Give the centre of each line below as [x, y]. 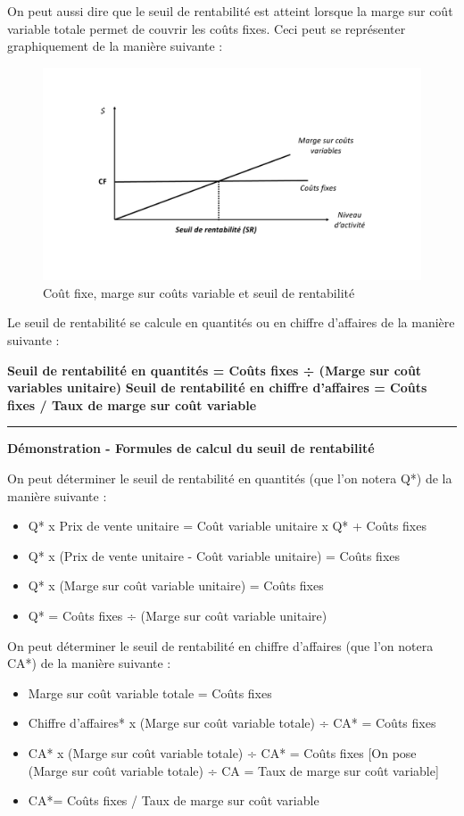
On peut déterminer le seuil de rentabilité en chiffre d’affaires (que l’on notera [220, 645]
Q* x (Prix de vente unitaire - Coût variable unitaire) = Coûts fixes [214, 555]
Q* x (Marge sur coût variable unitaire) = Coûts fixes [176, 585]
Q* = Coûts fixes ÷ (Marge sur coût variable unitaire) [178, 615]
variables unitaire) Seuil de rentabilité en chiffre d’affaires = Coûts [217, 387]
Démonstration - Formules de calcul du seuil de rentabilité [191, 448]
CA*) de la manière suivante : [89, 663]
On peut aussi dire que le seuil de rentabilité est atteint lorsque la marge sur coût [230, 11]
